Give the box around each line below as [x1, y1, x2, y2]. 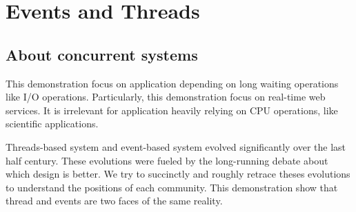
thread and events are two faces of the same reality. [6, 193, 223, 208]
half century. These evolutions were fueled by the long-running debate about [6, 153, 328, 167]
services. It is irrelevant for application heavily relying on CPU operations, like [6, 103, 338, 117]
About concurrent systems [6, 43, 198, 65]
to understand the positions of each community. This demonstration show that [6, 180, 338, 194]
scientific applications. [6, 116, 99, 131]
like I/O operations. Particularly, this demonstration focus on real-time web [6, 89, 326, 104]
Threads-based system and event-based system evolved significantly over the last [6, 139, 346, 153]
